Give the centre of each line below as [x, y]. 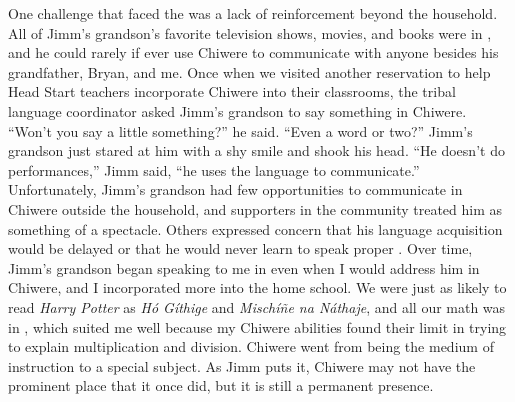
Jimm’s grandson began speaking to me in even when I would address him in [244, 267]
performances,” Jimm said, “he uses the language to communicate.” [214, 169]
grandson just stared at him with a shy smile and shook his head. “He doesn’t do [256, 150]
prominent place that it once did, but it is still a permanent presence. [221, 385]
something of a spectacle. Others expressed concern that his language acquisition [255, 228]
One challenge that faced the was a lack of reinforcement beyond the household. [253, 13]
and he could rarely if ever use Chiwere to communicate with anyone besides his [253, 52]
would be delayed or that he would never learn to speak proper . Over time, [240, 248]
